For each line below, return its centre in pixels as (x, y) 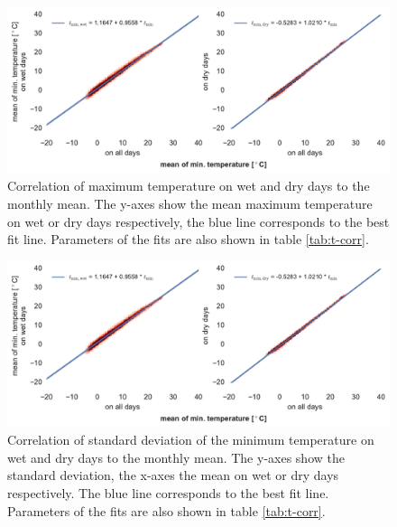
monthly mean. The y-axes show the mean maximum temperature (190, 204)
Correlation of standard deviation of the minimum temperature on (191, 440)
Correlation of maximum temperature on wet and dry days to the (189, 186)
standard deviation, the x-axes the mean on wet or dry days (173, 475)
